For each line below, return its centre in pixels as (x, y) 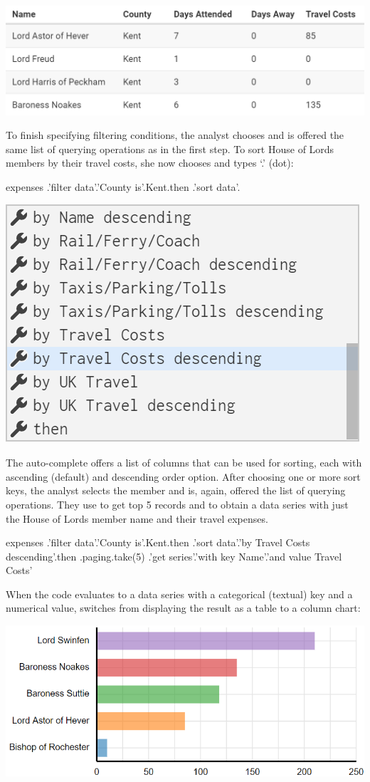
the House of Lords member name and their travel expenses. (137, 518)
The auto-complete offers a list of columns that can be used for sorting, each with (184, 463)
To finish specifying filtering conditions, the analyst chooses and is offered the (175, 135)
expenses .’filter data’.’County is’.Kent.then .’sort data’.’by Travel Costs (158, 542)
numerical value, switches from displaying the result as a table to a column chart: (183, 608)
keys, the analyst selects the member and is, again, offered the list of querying (176, 490)
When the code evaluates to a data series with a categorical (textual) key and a (179, 594)
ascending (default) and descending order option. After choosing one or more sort (183, 476)
